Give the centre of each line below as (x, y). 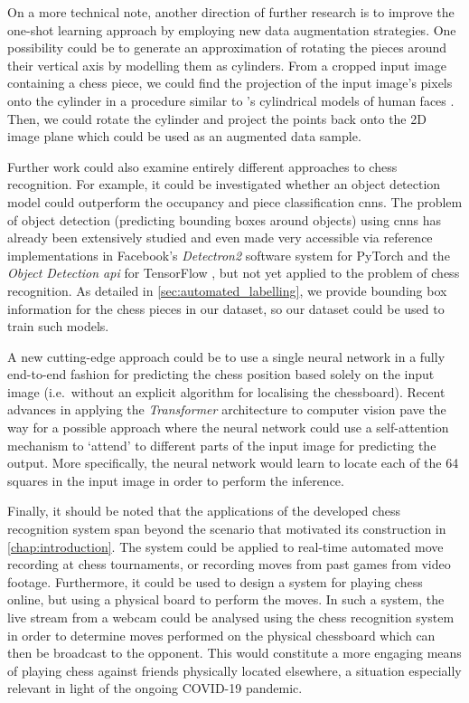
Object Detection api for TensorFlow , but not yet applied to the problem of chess (234, 273)
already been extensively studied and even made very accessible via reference (220, 237)
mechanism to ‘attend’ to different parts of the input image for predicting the (222, 445)
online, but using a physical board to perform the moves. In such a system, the (226, 599)
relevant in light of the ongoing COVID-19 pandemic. (155, 688)
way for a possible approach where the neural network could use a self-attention (228, 427)
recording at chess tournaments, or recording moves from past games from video (229, 564)
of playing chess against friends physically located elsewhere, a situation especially (234, 670)
